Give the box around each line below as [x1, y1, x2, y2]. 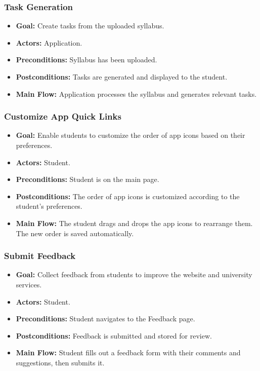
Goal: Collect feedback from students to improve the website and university [16, 269, 252, 280]
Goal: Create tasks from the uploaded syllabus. [16, 20, 164, 31]
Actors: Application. [16, 37, 82, 48]
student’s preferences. [16, 201, 82, 211]
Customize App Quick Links [4, 110, 121, 123]
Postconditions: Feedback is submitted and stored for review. [16, 330, 212, 341]
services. [16, 279, 42, 289]
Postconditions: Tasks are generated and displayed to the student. [16, 71, 228, 82]
